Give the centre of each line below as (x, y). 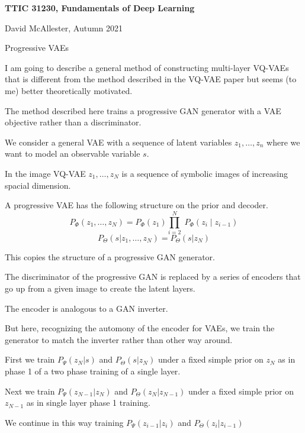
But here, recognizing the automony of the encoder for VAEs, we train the (140, 328)
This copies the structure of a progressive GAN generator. (110, 256)
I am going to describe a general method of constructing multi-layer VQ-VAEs (147, 67)
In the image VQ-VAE (45, 173)
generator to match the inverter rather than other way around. (119, 339)
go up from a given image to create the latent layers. (100, 288)
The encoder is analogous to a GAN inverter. (86, 308)
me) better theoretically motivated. (69, 90)
